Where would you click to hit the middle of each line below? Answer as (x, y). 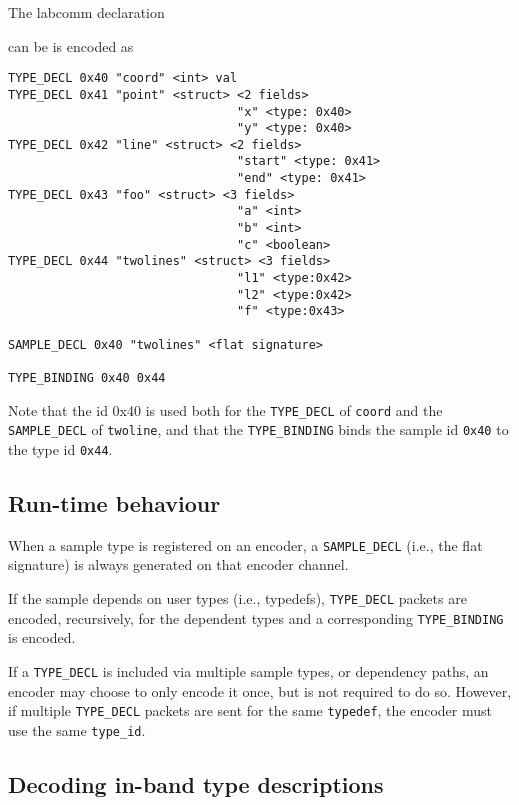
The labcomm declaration (86, 12)
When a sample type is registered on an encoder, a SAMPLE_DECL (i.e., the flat (245, 544)
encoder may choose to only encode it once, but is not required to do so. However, (260, 690)
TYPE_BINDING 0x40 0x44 (87, 378)
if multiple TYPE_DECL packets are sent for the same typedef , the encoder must (250, 710)
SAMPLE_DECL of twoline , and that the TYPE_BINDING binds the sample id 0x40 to (258, 429)
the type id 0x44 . (60, 448)
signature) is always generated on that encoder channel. (178, 564)
